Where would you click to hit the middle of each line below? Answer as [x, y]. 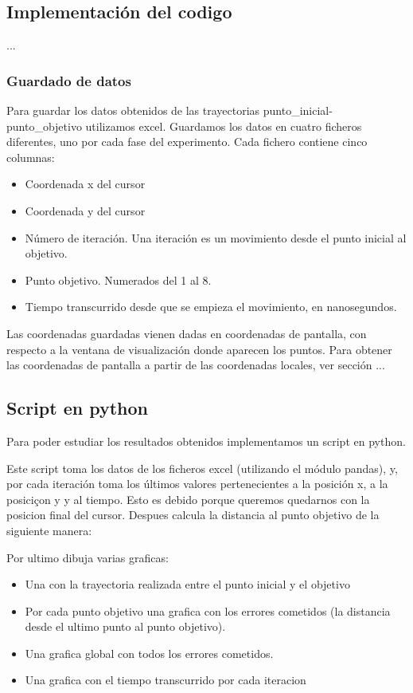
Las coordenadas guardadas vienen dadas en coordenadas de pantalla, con [187, 333]
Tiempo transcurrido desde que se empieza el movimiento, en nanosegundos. [211, 307]
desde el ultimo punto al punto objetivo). [125, 626]
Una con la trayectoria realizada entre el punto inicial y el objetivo [187, 584]
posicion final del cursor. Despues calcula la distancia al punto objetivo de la [193, 515]
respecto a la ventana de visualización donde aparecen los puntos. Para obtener [199, 349]
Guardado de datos [69, 80]
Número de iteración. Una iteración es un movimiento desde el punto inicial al [216, 237]
